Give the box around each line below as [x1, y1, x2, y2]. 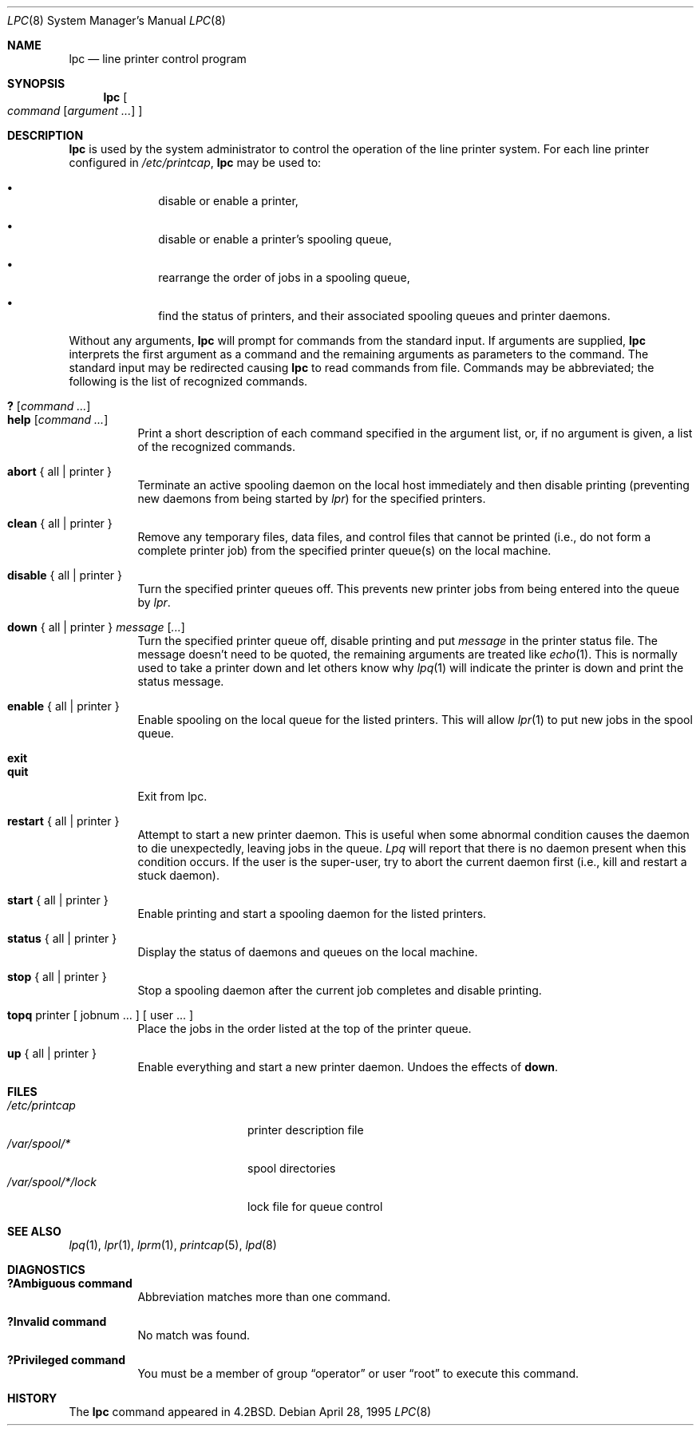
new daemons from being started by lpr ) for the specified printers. [137, 492, 486, 505]
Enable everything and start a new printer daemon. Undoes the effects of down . [137, 1060, 559, 1074]
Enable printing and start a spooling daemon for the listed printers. [137, 907, 487, 920]
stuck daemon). [137, 868, 219, 882]
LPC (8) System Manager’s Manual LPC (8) [7, 14, 226, 27]
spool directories [247, 1161, 336, 1175]
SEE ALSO [7, 1224, 61, 1238]
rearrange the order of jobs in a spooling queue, [158, 271, 410, 284]
